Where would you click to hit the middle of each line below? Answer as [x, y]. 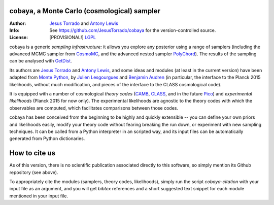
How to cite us [32, 153]
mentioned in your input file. [39, 196]
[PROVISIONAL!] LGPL [73, 38]
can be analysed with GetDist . [41, 61]
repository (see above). [34, 172]
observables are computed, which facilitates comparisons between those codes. [94, 108]
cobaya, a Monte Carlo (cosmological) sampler [85, 11]
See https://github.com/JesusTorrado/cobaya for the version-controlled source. [133, 30]
